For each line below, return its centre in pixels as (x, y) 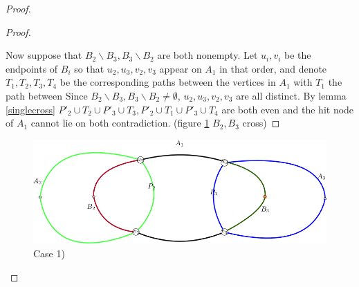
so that (89, 68)
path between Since (47, 95)
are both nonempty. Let (208, 55)
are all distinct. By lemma (291, 95)
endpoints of (32, 68)
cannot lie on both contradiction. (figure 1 (120, 123)
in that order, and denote (273, 68)
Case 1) (49, 253)
